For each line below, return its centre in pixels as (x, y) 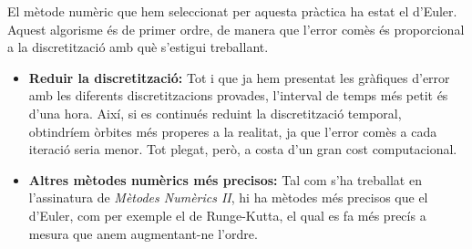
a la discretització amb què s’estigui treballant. (138, 47)
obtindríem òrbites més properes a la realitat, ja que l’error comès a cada (233, 131)
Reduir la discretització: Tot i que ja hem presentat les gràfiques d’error (239, 77)
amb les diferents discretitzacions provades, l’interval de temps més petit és (238, 95)
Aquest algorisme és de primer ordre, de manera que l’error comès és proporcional (236, 29)
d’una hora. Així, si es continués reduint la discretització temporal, (215, 113)
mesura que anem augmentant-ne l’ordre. (143, 233)
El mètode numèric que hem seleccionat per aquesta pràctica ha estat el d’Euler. (232, 11)
